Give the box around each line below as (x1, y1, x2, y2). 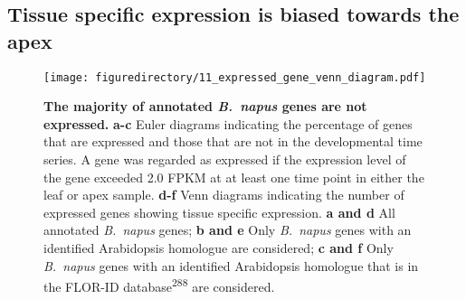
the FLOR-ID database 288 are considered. (43, 275, 275, 295)
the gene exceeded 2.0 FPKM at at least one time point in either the (43, 167, 424, 186)
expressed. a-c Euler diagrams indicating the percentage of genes (43, 114, 413, 133)
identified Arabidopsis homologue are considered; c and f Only (43, 238, 394, 257)
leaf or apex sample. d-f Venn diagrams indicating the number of (43, 185, 404, 204)
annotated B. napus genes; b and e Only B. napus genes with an (43, 220, 412, 239)
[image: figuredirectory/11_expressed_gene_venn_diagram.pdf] (43, 70, 426, 84)
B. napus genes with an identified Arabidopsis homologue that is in (43, 256, 419, 275)
